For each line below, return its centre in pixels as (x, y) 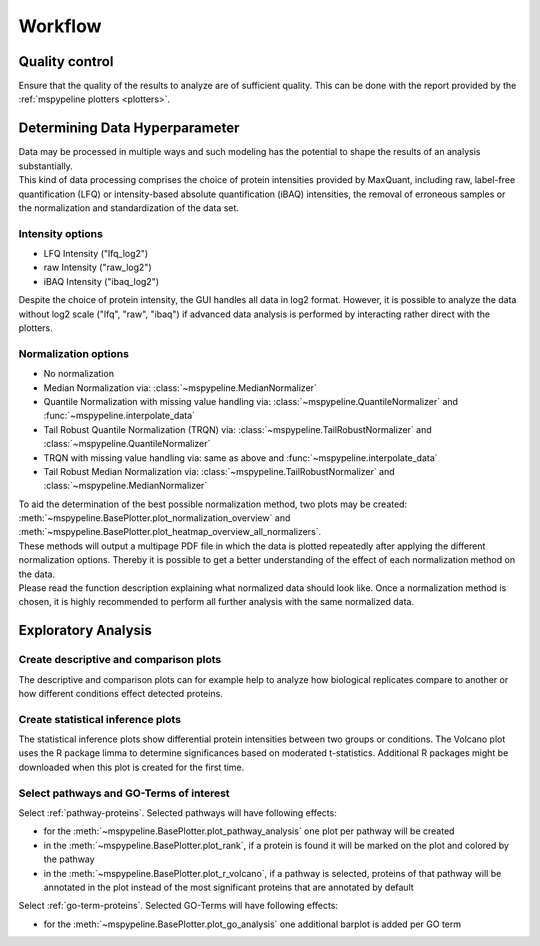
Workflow (60, 26)
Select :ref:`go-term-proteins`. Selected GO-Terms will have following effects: (178, 906)
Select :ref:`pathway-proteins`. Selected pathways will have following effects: (177, 813)
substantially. (46, 166)
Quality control (66, 61)
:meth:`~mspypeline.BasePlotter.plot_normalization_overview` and (154, 518)
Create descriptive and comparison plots (120, 660)
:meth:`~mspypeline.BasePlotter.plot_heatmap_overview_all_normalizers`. (170, 532)
